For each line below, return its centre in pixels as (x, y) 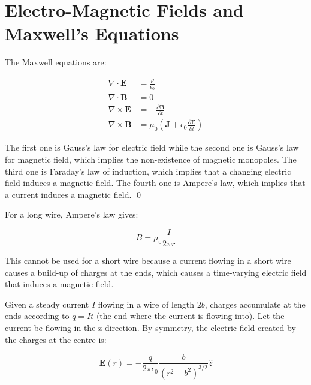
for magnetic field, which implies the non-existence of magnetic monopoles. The (151, 159)
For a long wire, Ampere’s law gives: (72, 214)
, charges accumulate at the (255, 304)
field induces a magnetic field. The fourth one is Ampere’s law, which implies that (155, 183)
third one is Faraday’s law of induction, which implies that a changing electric (148, 171)
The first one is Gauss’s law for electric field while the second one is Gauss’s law (152, 147)
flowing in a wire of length (146, 304)
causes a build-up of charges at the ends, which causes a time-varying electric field (156, 272)
